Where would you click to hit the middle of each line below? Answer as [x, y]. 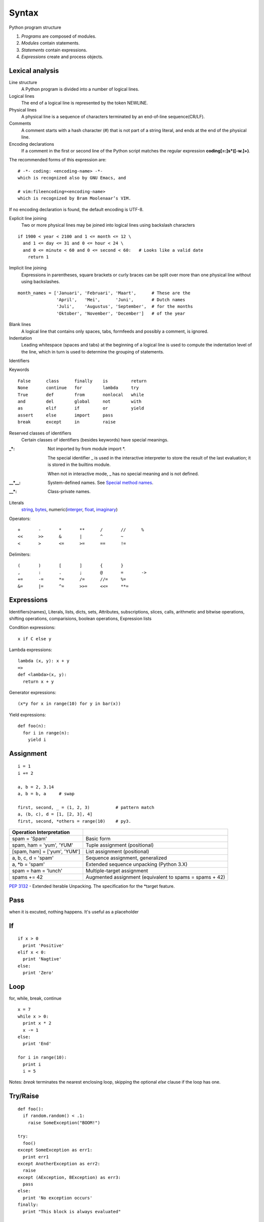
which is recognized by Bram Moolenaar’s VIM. [75, 198]
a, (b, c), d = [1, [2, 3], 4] [55, 814]
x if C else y [34, 639]
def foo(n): [32, 726]
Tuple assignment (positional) [120, 845]
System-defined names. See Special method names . [100, 482]
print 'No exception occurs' [58, 1198]
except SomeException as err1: [55, 1150]
